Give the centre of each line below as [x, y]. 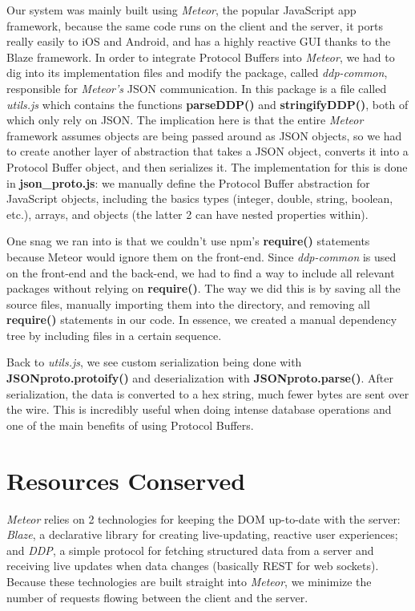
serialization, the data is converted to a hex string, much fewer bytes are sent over [208, 393]
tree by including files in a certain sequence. [114, 335]
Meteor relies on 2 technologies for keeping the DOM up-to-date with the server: [203, 518]
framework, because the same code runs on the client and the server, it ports [195, 25]
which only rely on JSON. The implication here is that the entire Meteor [185, 120]
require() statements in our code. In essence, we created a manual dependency [202, 320]
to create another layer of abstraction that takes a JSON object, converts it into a [207, 151]
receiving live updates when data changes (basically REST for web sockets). [193, 566]
